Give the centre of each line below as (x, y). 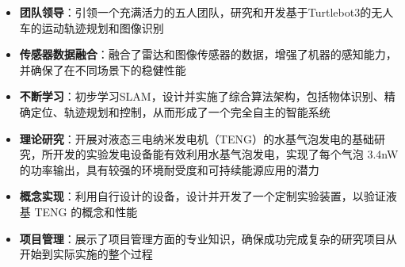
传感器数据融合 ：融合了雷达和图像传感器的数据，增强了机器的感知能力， (208, 54)
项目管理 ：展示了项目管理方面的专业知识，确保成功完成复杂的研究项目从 (208, 238)
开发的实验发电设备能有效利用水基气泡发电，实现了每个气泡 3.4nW (225, 154)
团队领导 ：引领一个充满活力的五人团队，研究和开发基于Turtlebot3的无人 (206, 12)
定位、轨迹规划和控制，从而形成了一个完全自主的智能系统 (180, 111)
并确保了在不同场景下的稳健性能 (103, 69)
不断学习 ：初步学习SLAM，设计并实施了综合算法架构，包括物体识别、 (202, 96)
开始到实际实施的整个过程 (86, 254)
